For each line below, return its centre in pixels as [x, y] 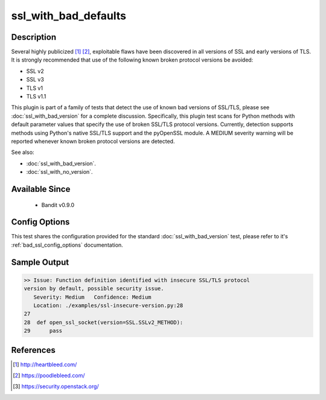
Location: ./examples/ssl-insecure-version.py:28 [108, 306]
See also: [23, 152]
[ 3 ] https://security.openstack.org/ [56, 387]
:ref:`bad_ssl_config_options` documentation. [67, 245]
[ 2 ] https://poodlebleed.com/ [49, 376]
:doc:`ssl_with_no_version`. [59, 172]
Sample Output [40, 262]
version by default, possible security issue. [94, 289]
